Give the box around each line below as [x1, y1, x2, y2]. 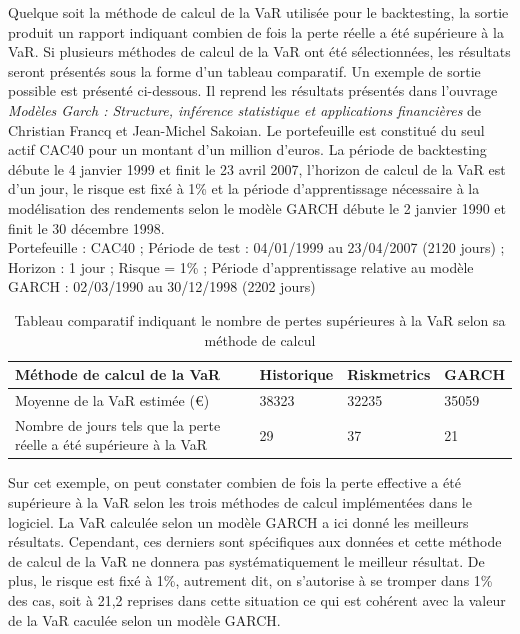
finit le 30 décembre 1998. [8, 217, 165, 238]
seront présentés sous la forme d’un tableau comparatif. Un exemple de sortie [8, 60, 481, 81]
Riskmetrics [347, 364, 431, 385]
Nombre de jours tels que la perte [15, 414, 221, 435]
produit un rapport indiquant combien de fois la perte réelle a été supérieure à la [8, 21, 504, 42]
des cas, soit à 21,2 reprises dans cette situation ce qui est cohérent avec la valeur [8, 590, 506, 611]
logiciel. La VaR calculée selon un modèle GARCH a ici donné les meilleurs [8, 511, 469, 532]
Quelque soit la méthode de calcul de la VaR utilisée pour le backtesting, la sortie [8, 2, 509, 22]
